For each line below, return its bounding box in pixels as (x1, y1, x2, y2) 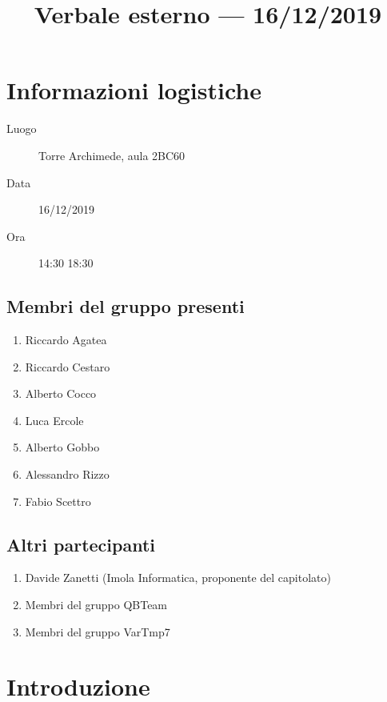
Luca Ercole (25, 411, 84, 428)
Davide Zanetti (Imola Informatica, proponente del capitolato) (25, 569, 331, 586)
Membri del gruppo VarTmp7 (25, 623, 170, 640)
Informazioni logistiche (6, 74, 261, 106)
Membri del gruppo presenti (6, 294, 245, 319)
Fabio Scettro (25, 492, 91, 509)
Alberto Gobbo (25, 439, 100, 455)
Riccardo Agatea (25, 331, 107, 348)
